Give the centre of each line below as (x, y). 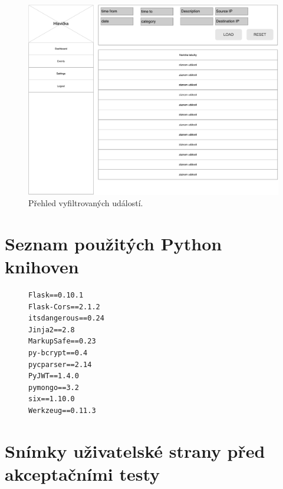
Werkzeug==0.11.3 (62, 410)
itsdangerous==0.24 (66, 318)
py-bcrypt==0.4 (58, 353)
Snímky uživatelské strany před (135, 450)
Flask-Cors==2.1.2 (64, 307)
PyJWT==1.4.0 (54, 376)
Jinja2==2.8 (52, 330)
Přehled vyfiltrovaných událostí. (86, 203)
